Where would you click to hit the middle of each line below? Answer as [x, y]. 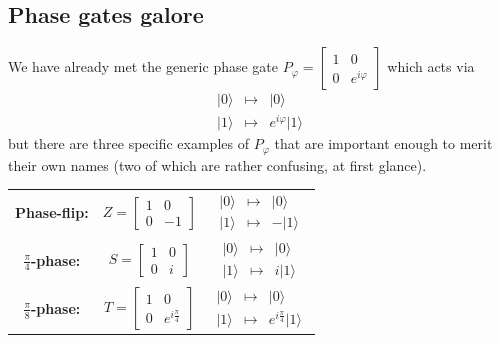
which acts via [431, 66]
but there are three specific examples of [128, 143]
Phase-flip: [52, 212]
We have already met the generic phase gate [143, 66]
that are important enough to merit [383, 143]
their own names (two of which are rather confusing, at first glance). [217, 164]
